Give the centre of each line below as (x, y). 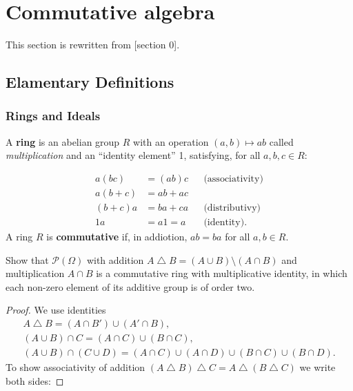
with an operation (171, 141)
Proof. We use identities (56, 310)
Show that (27, 259)
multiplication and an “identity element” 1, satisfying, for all (133, 155)
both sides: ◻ (35, 380)
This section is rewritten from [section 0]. (93, 45)
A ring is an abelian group (63, 141)
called (281, 141)
